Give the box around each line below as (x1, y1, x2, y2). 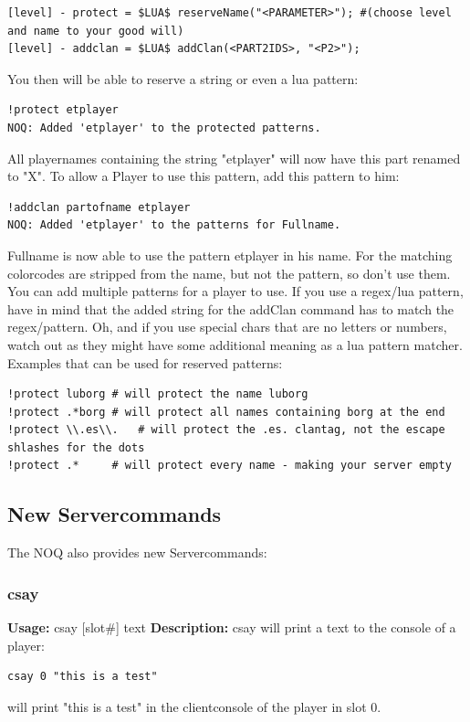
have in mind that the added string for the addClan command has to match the (7, 299, 454, 318)
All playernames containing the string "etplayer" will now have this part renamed (7, 148, 461, 167)
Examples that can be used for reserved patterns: (7, 353, 283, 372)
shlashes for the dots (7, 441, 145, 454)
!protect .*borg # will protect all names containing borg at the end (7, 405, 445, 419)
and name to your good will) (7, 24, 184, 37)
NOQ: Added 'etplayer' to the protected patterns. (7, 121, 321, 134)
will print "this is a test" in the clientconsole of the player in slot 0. (7, 696, 381, 716)
